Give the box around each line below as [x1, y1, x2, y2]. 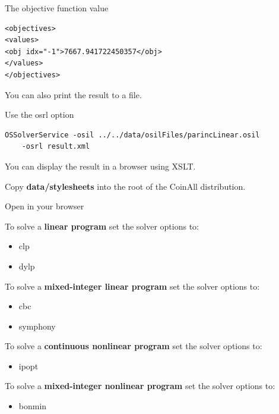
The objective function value [5, 2, 109, 14]
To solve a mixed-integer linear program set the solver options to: [5, 280, 260, 292]
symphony [18, 319, 56, 332]
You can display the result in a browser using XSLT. [5, 159, 196, 172]
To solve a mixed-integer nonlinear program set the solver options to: [5, 379, 275, 392]
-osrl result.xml [21, 142, 90, 151]
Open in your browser [5, 200, 84, 212]
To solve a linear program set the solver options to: [5, 219, 199, 232]
